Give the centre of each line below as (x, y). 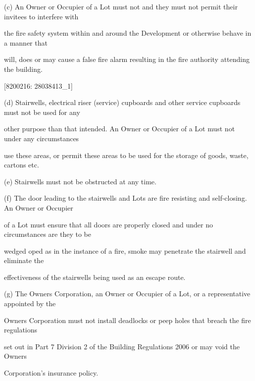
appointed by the (30, 303)
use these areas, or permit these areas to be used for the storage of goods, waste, (126, 155)
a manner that (26, 42)
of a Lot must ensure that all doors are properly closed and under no (108, 224)
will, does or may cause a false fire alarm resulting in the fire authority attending (127, 59)
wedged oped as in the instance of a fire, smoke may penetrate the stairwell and (125, 250)
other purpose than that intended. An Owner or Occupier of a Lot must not (120, 129)
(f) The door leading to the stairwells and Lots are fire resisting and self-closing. (126, 198)
